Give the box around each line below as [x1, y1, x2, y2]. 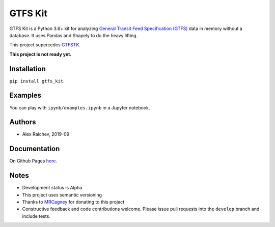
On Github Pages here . [9, 158, 57, 164]
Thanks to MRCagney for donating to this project [22, 199, 125, 205]
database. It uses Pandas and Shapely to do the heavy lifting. [9, 32, 138, 38]
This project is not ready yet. [9, 51, 72, 57]
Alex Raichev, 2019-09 [22, 131, 70, 137]
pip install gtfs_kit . [9, 78, 65, 84]
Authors [9, 118, 36, 127]
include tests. [22, 213, 50, 219]
